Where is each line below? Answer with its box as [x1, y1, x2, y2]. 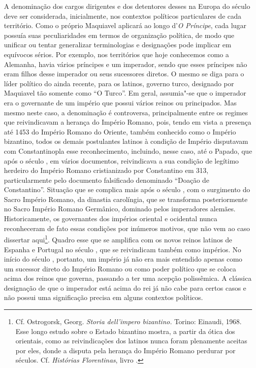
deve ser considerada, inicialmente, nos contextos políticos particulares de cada [4, 10, 242, 21]
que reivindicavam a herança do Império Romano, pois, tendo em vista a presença [4, 117, 252, 127]
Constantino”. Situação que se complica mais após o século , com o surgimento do [4, 184, 250, 195]
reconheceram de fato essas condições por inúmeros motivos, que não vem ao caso [4, 223, 250, 233]
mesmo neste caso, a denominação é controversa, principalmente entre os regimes [4, 107, 248, 117]
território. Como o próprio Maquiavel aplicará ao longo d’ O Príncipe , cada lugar [4, 20, 247, 31]
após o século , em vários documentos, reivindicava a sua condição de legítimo [4, 155, 239, 166]
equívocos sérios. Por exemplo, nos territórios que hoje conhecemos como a [4, 49, 229, 59]
